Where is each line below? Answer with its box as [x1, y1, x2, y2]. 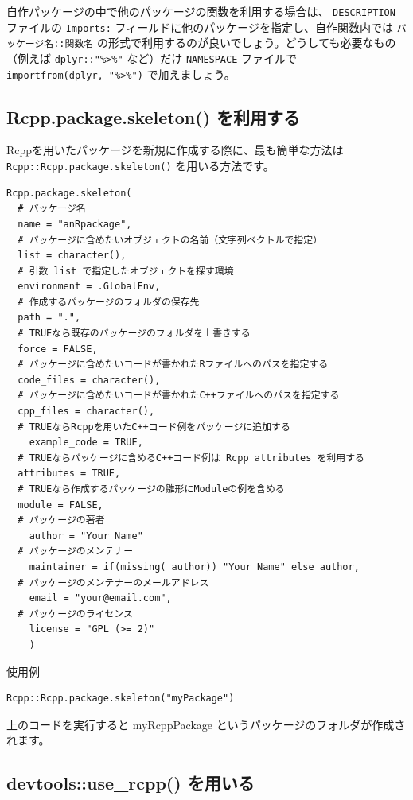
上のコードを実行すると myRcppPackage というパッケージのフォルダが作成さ [6, 716, 406, 732]
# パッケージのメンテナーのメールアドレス [18, 577, 209, 588]
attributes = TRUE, [18, 468, 121, 480]
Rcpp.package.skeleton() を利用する [6, 104, 301, 129]
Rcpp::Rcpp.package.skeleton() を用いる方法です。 [6, 157, 275, 174]
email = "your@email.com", [29, 592, 172, 604]
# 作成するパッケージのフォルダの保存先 [18, 296, 200, 308]
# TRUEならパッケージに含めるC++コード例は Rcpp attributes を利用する [18, 452, 364, 464]
